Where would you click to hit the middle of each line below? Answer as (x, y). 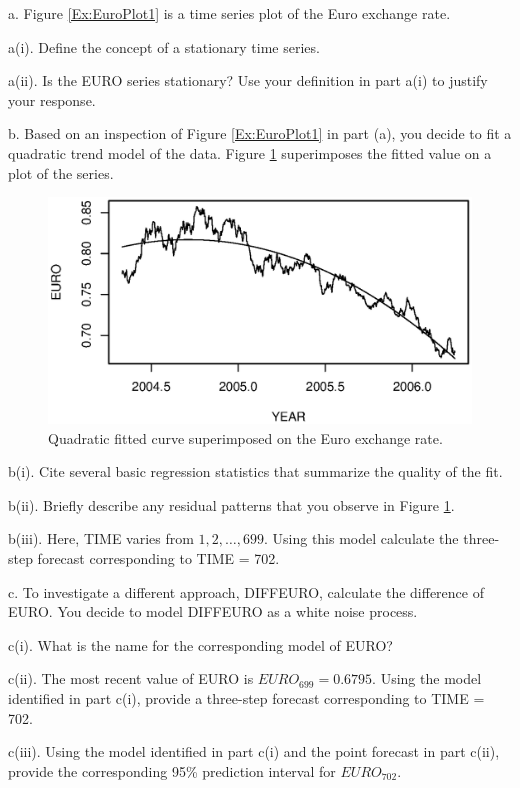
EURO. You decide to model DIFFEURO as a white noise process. (213, 611)
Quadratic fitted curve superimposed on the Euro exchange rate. (245, 437)
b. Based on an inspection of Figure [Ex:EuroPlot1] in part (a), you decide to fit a (260, 133)
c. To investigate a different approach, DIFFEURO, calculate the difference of (246, 591)
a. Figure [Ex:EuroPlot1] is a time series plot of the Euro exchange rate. (229, 13)
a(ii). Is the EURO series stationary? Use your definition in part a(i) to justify (248, 80)
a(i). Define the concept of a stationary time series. (164, 46)
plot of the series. (61, 172)
